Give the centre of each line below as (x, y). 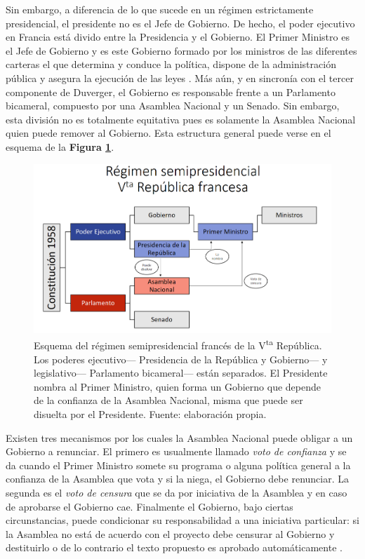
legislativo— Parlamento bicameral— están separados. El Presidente (181, 373)
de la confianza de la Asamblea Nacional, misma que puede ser (168, 400)
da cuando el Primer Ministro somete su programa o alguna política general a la (178, 465)
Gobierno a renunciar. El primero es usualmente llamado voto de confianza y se (176, 451)
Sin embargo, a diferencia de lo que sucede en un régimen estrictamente (160, 9)
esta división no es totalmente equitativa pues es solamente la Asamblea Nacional (181, 119)
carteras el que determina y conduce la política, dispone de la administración (171, 64)
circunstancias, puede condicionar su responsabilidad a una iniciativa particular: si (182, 520)
